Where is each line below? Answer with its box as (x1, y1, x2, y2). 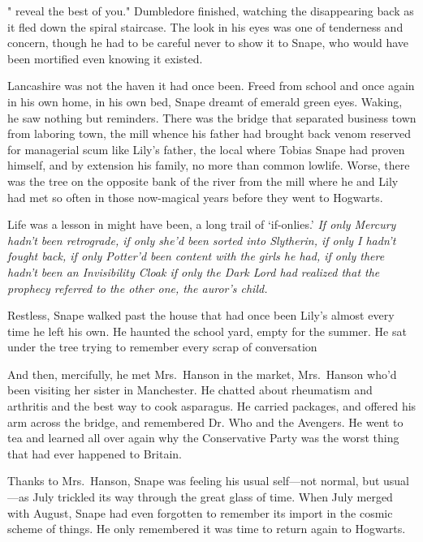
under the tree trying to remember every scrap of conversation (7, 338, 317, 355)
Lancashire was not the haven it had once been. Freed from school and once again (7, 77, 415, 94)
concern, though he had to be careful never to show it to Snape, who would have (7, 34, 409, 51)
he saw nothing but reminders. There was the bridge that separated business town (7, 109, 417, 126)
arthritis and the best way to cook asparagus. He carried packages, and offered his (7, 398, 417, 415)
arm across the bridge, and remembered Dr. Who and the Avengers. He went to (7, 413, 404, 430)
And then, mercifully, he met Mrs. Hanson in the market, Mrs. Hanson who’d (7, 365, 397, 382)
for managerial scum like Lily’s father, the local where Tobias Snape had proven (7, 140, 405, 157)
